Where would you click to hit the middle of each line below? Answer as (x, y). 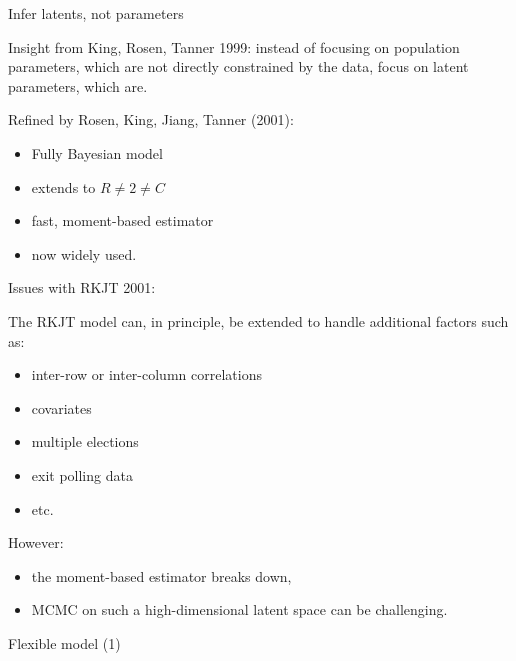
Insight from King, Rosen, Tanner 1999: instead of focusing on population (234, 46)
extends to (63, 186)
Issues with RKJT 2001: (82, 287)
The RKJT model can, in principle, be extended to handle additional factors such (258, 320)
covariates (61, 407)
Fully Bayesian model (97, 152)
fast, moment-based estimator (122, 220)
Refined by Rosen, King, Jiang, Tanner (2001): (151, 119)
